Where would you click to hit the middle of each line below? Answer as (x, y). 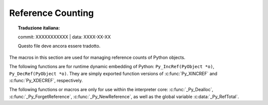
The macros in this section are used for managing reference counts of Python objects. (97, 57)
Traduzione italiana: (39, 28)
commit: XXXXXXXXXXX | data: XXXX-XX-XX (65, 37)
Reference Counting (52, 13)
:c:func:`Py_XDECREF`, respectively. (46, 80)
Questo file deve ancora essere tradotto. (59, 46)
